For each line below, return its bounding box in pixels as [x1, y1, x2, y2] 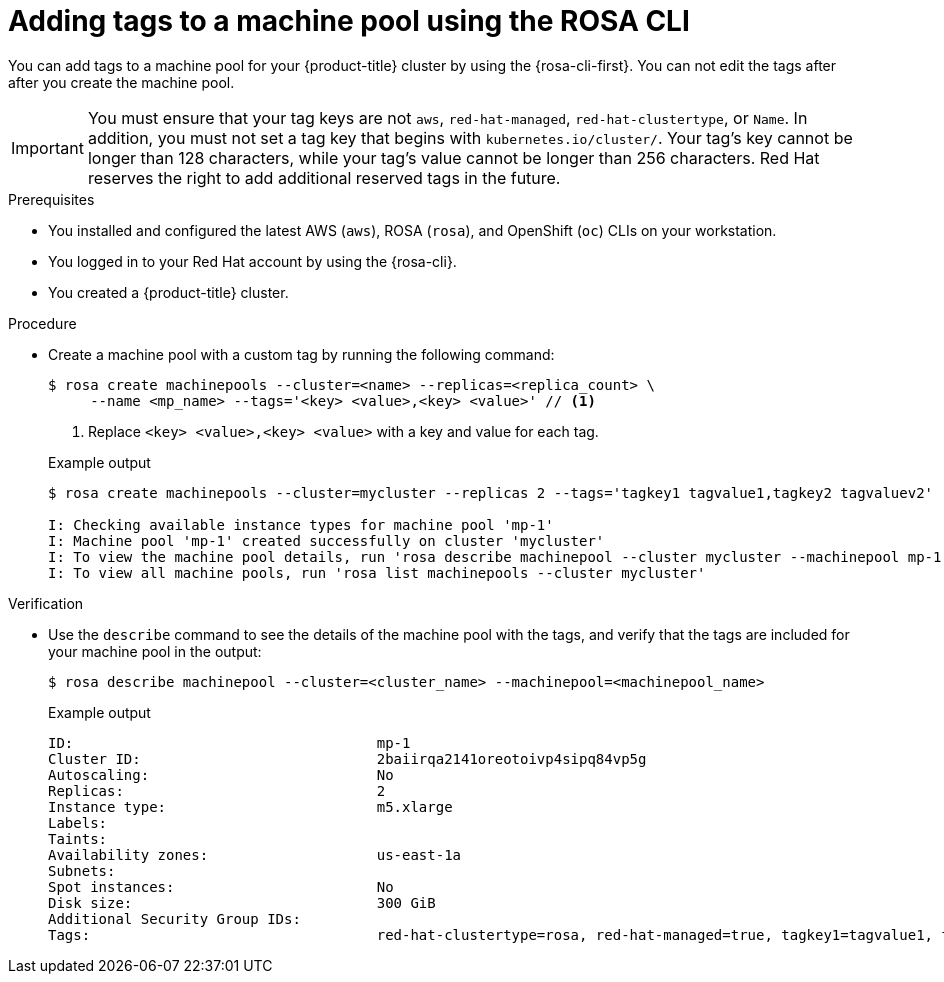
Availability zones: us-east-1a [48, 846, 462, 863]
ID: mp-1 [48, 734, 411, 751]
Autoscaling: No [48, 766, 394, 783]
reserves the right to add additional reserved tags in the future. [87, 167, 561, 188]
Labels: [48, 814, 108, 831]
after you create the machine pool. [8, 73, 235, 91]
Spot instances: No [48, 878, 394, 895]
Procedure [8, 314, 77, 332]
